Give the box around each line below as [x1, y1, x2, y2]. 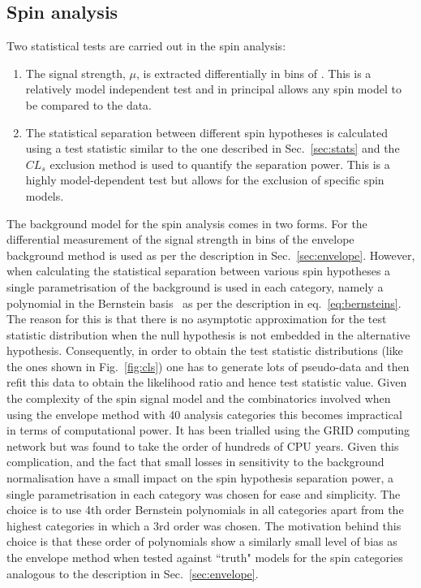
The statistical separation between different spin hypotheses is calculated [25, 123, 389, 141]
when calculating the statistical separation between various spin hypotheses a [6, 262, 391, 279]
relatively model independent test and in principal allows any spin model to [25, 80, 402, 97]
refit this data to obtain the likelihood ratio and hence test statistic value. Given [6, 374, 407, 391]
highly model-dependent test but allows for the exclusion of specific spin [25, 171, 384, 188]
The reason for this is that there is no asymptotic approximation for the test [6, 310, 387, 327]
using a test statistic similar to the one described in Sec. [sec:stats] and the [25, 140, 400, 157]
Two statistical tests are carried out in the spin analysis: [6, 37, 286, 54]
